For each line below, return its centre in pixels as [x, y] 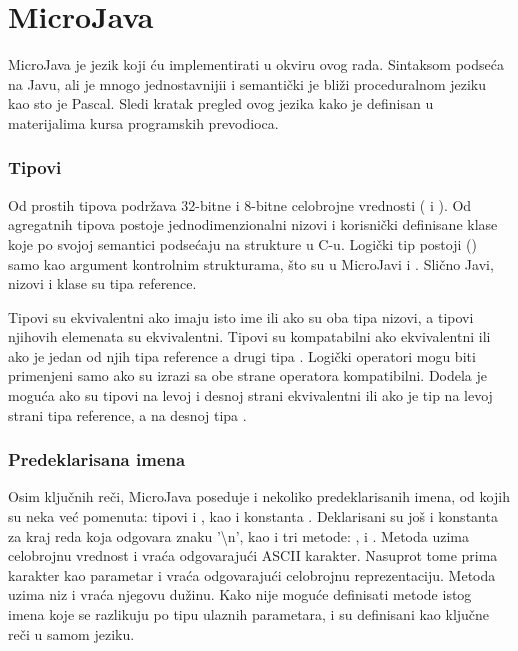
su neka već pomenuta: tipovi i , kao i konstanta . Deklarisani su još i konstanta [253, 516]
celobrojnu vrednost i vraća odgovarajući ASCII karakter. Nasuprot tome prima [253, 555]
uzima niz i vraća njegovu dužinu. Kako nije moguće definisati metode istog [240, 594]
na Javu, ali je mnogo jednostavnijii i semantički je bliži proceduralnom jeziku [247, 83]
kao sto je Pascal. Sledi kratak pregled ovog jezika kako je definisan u [221, 103]
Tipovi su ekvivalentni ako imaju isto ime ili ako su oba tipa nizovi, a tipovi [241, 316]
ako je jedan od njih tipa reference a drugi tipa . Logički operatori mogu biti [242, 355]
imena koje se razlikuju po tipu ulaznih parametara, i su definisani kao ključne [249, 614]
